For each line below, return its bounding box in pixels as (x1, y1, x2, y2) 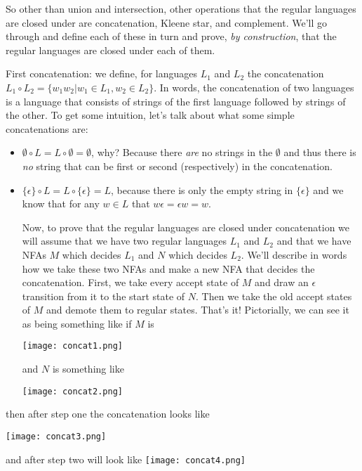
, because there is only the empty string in (111, 182, 293, 197)
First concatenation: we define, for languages (6, 66, 198, 81)
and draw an (255, 275, 309, 290)
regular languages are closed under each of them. (6, 42, 215, 57)
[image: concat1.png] (22, 341, 123, 351)
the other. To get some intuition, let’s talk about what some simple (6, 108, 295, 122)
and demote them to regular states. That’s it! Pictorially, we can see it (46, 302, 349, 317)
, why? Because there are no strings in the (91, 145, 273, 160)
